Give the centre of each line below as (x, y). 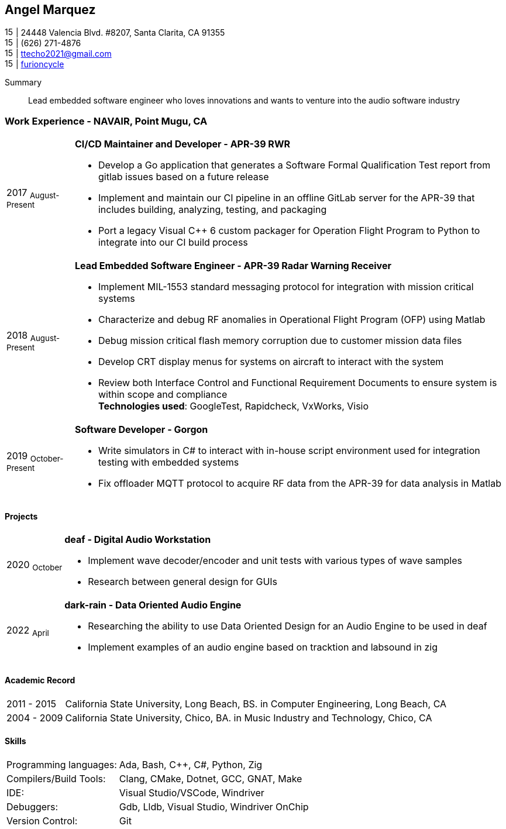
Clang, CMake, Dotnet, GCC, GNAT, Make (211, 778)
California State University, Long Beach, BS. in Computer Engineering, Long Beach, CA (256, 704)
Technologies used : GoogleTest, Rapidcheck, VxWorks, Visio (233, 406)
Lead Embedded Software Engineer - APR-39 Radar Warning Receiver (233, 266)
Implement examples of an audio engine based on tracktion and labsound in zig (263, 647)
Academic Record (40, 680)
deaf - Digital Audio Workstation (138, 540)
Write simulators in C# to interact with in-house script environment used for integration (289, 451)
